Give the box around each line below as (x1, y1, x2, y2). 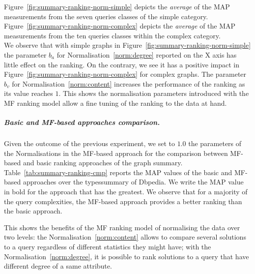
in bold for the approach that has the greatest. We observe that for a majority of (4, 186, 248, 197)
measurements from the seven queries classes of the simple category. (4, 11, 208, 21)
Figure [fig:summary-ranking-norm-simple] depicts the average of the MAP (4, 1, 230, 11)
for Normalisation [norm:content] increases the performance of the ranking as (12, 78, 245, 89)
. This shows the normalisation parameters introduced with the (58, 88, 249, 98)
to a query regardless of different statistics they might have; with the (4, 242, 211, 252)
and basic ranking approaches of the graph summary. (23, 157, 183, 168)
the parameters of (188, 138, 242, 149)
